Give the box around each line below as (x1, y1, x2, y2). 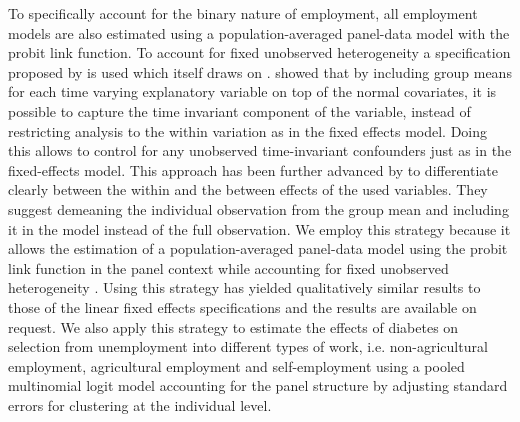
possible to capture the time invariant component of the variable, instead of (8, 100, 471, 121)
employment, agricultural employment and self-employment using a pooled (8, 355, 465, 376)
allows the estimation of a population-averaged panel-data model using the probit (8, 238, 508, 259)
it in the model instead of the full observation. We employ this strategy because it (8, 218, 511, 239)
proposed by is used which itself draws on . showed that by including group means (8, 61, 512, 82)
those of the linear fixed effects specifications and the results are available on (8, 296, 477, 317)
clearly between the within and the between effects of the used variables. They (8, 179, 488, 200)
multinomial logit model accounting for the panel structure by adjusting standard (8, 375, 508, 396)
